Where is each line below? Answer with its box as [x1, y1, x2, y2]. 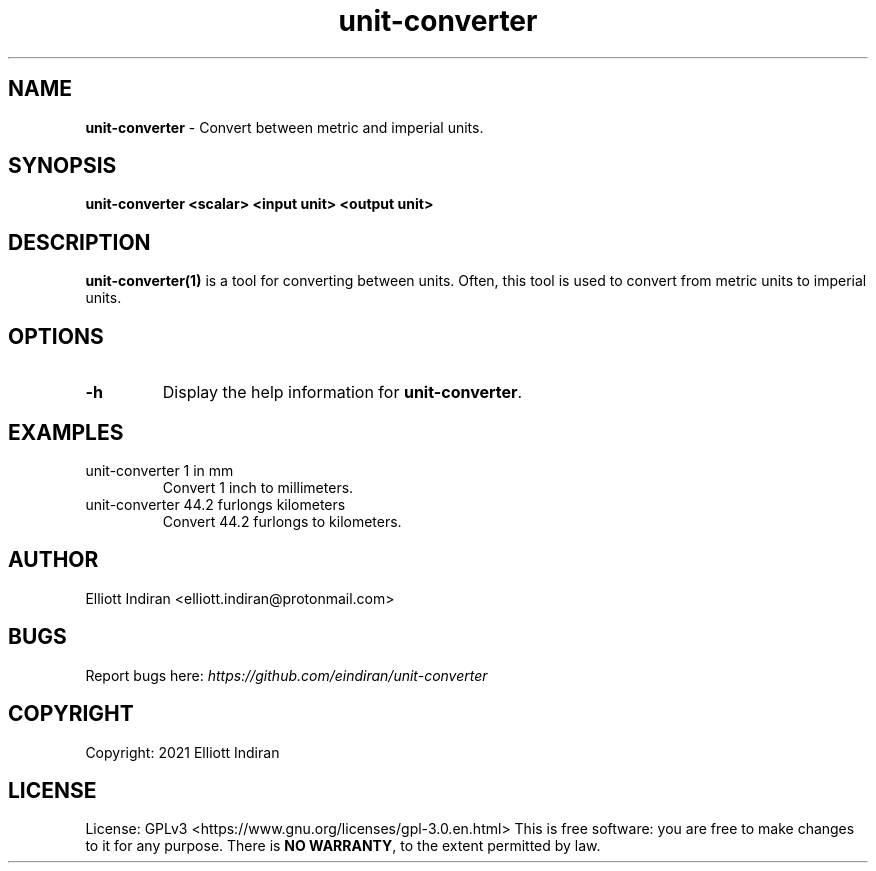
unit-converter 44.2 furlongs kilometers [85, 495, 346, 513]
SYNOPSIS [8, 153, 117, 179]
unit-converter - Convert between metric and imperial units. [85, 118, 484, 136]
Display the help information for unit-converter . [162, 382, 523, 403]
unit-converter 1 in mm [85, 461, 234, 479]
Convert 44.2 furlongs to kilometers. [162, 512, 402, 530]
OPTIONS [8, 323, 104, 349]
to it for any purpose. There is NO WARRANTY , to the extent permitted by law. [85, 837, 601, 855]
